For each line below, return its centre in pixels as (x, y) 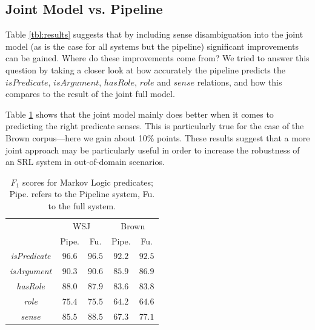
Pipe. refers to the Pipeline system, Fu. (82, 194)
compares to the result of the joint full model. (90, 94)
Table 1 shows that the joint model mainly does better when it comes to (140, 114)
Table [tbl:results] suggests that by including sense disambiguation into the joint (154, 34)
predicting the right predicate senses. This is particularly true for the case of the (155, 126)
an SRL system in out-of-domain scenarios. (85, 162)
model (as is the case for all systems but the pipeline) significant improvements (152, 46)
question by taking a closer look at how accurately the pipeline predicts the (145, 69)
